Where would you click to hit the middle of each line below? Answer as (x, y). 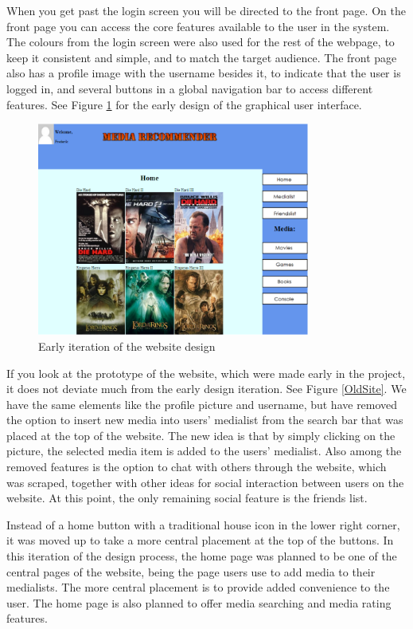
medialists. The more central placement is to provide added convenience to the (198, 587)
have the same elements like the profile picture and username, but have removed (202, 404)
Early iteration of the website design (127, 346)
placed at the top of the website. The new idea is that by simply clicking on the (201, 435)
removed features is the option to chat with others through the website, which (197, 467)
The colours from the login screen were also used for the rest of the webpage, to (201, 42)
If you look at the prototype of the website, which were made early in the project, (206, 373)
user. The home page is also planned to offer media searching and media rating (199, 602)
